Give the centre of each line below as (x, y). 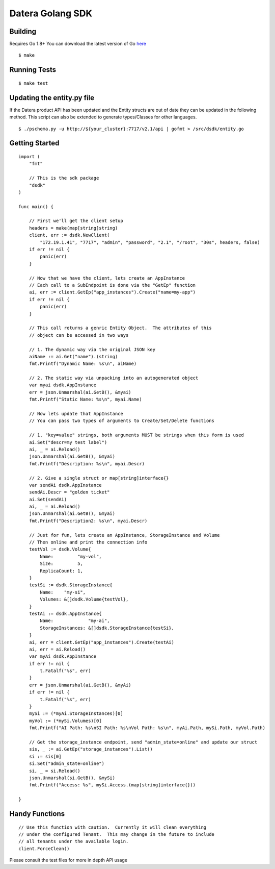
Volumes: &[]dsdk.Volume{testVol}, (84, 599)
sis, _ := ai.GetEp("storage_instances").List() (91, 749)
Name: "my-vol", (71, 556)
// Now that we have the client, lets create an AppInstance (107, 278)
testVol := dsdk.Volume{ (60, 549)
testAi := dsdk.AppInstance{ (65, 613)
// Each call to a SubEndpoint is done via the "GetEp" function (112, 285)
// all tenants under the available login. (74, 841)
